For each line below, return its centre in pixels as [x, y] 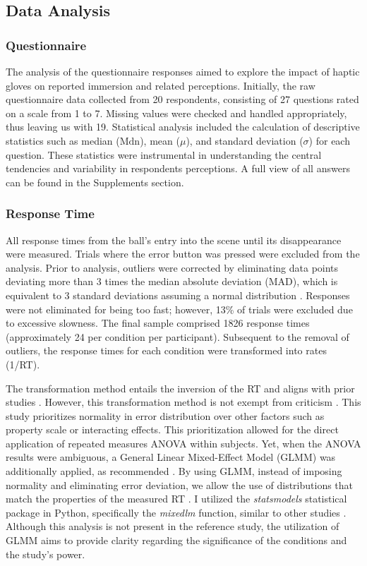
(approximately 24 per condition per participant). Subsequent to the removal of [178, 336]
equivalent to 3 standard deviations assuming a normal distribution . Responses [178, 295]
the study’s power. [46, 554]
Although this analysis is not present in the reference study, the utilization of [173, 526]
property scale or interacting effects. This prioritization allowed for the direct [172, 429]
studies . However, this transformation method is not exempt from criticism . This [183, 402]
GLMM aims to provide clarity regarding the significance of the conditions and [176, 540]
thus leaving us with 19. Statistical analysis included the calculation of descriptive [183, 127]
